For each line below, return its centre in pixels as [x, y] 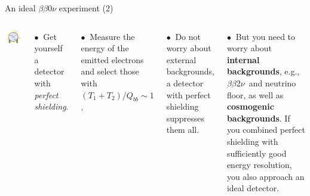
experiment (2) [86, 8]
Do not [188, 36]
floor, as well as [255, 94]
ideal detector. [253, 188]
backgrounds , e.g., [263, 71]
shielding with [252, 141]
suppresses [185, 118]
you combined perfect [266, 130]
